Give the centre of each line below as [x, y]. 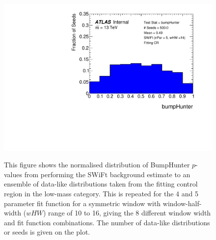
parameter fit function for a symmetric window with [82, 203]
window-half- [182, 203]
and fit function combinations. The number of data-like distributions [107, 222]
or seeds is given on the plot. [47, 232]
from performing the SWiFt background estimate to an [107, 174]
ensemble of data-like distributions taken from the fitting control [101, 184]
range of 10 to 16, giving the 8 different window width [130, 213]
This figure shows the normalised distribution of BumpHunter [97, 165]
